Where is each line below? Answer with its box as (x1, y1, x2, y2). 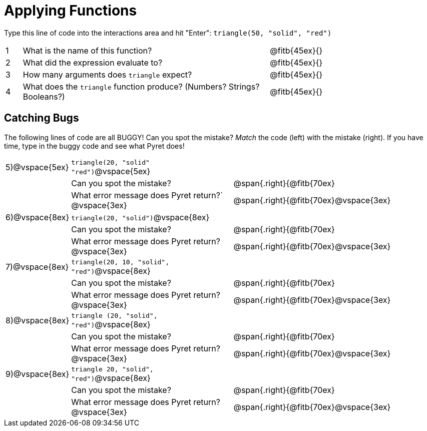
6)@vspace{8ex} (6, 212, 70, 222)
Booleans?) (23, 91, 65, 102)
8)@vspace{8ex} (6, 315, 70, 326)
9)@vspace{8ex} (6, 369, 70, 379)
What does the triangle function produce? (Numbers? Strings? (23, 81, 260, 92)
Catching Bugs (4, 112, 79, 125)
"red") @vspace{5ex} (71, 166, 151, 176)
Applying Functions (4, 2, 137, 19)
